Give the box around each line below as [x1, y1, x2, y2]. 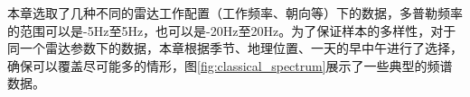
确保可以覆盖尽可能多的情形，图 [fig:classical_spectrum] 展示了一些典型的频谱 [7, 56, 453, 75]
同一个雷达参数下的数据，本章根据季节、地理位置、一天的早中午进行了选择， [7, 39, 463, 57]
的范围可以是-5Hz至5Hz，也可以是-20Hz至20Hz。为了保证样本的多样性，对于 [7, 21, 456, 40]
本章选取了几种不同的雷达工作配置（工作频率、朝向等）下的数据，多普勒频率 [7, 4, 463, 22]
